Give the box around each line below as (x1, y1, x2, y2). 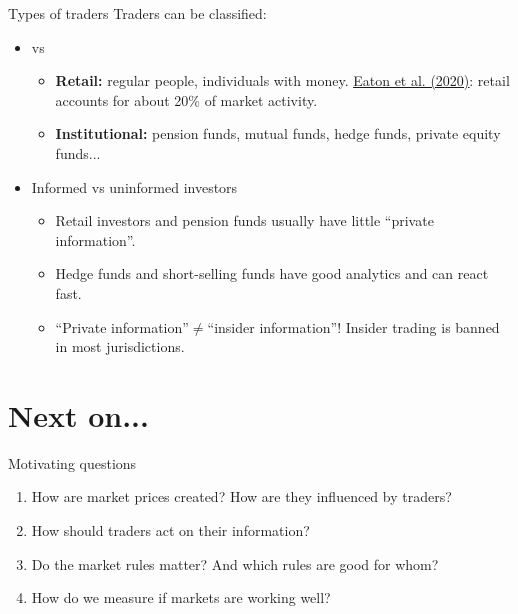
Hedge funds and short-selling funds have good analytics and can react (55, 263, 489, 284)
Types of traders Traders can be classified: (8, 3, 267, 23)
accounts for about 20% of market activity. (55, 89, 318, 110)
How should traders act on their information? (31, 520, 310, 541)
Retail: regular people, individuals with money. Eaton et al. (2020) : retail (55, 70, 510, 91)
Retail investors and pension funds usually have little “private (55, 210, 434, 231)
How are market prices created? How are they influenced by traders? (31, 486, 452, 507)
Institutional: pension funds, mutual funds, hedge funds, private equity (55, 123, 501, 144)
